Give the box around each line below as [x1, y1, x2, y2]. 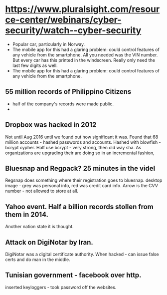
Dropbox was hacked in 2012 [5, 121, 97, 129]
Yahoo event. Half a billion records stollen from [5, 202, 154, 211]
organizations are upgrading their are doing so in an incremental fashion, [5, 150, 155, 156]
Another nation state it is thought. [5, 224, 74, 230]
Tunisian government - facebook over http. [5, 271, 142, 280]
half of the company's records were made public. [12, 101, 114, 107]
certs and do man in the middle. [5, 257, 71, 263]
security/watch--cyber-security [5, 25, 142, 36]
